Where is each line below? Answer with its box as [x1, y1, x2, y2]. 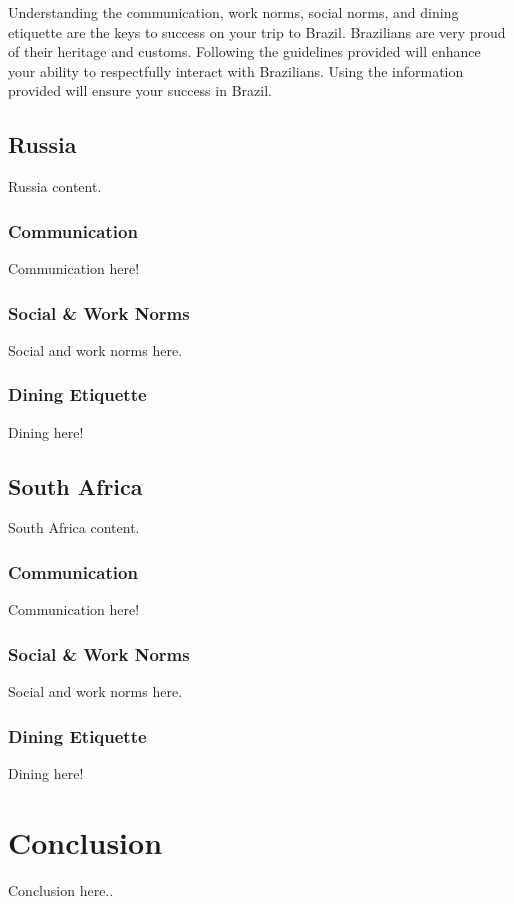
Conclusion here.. [8, 879, 114, 900]
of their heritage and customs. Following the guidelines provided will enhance [8, 41, 481, 62]
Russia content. [8, 176, 102, 197]
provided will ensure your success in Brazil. [8, 80, 272, 101]
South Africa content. [8, 517, 140, 538]
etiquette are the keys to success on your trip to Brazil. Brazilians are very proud [8, 21, 506, 42]
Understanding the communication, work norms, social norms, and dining [8, 2, 459, 22]
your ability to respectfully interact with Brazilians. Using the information [8, 60, 464, 81]
